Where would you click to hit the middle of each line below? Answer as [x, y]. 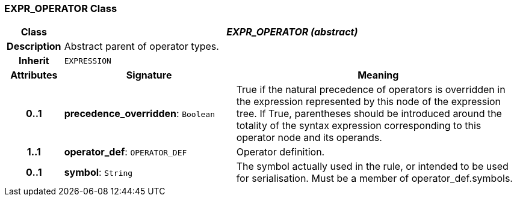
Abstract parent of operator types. [141, 46]
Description [34, 46]
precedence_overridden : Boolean [139, 114]
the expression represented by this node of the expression [369, 102]
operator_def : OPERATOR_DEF [125, 152]
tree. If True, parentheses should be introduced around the [369, 114]
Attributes [34, 75]
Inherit [34, 61]
